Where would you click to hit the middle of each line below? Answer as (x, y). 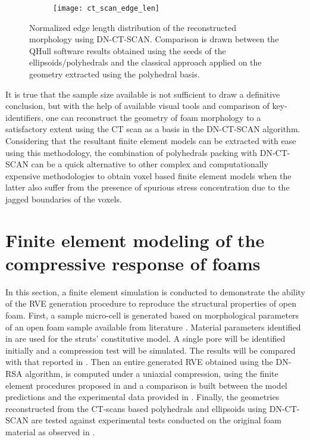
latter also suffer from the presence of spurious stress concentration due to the (148, 187)
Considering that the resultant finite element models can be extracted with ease (151, 141)
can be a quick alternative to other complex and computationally (150, 164)
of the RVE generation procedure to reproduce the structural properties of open (151, 303)
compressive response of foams (133, 263)
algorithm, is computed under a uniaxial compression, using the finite (152, 374)
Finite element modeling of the (135, 240)
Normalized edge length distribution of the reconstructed (133, 27)
